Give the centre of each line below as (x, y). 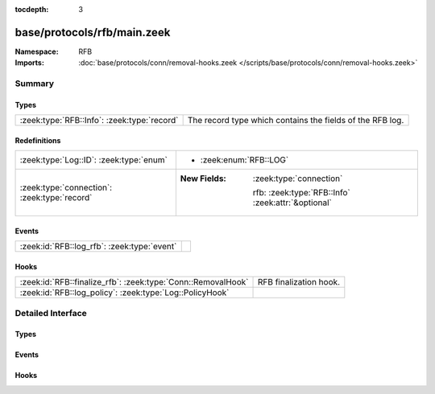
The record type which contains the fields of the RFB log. (296, 121)
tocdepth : (32, 9)
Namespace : (37, 51)
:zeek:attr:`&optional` (292, 203)
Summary (35, 84)
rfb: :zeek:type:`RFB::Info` (301, 193)
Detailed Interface (51, 313)
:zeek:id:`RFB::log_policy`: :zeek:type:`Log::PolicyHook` (124, 293)
